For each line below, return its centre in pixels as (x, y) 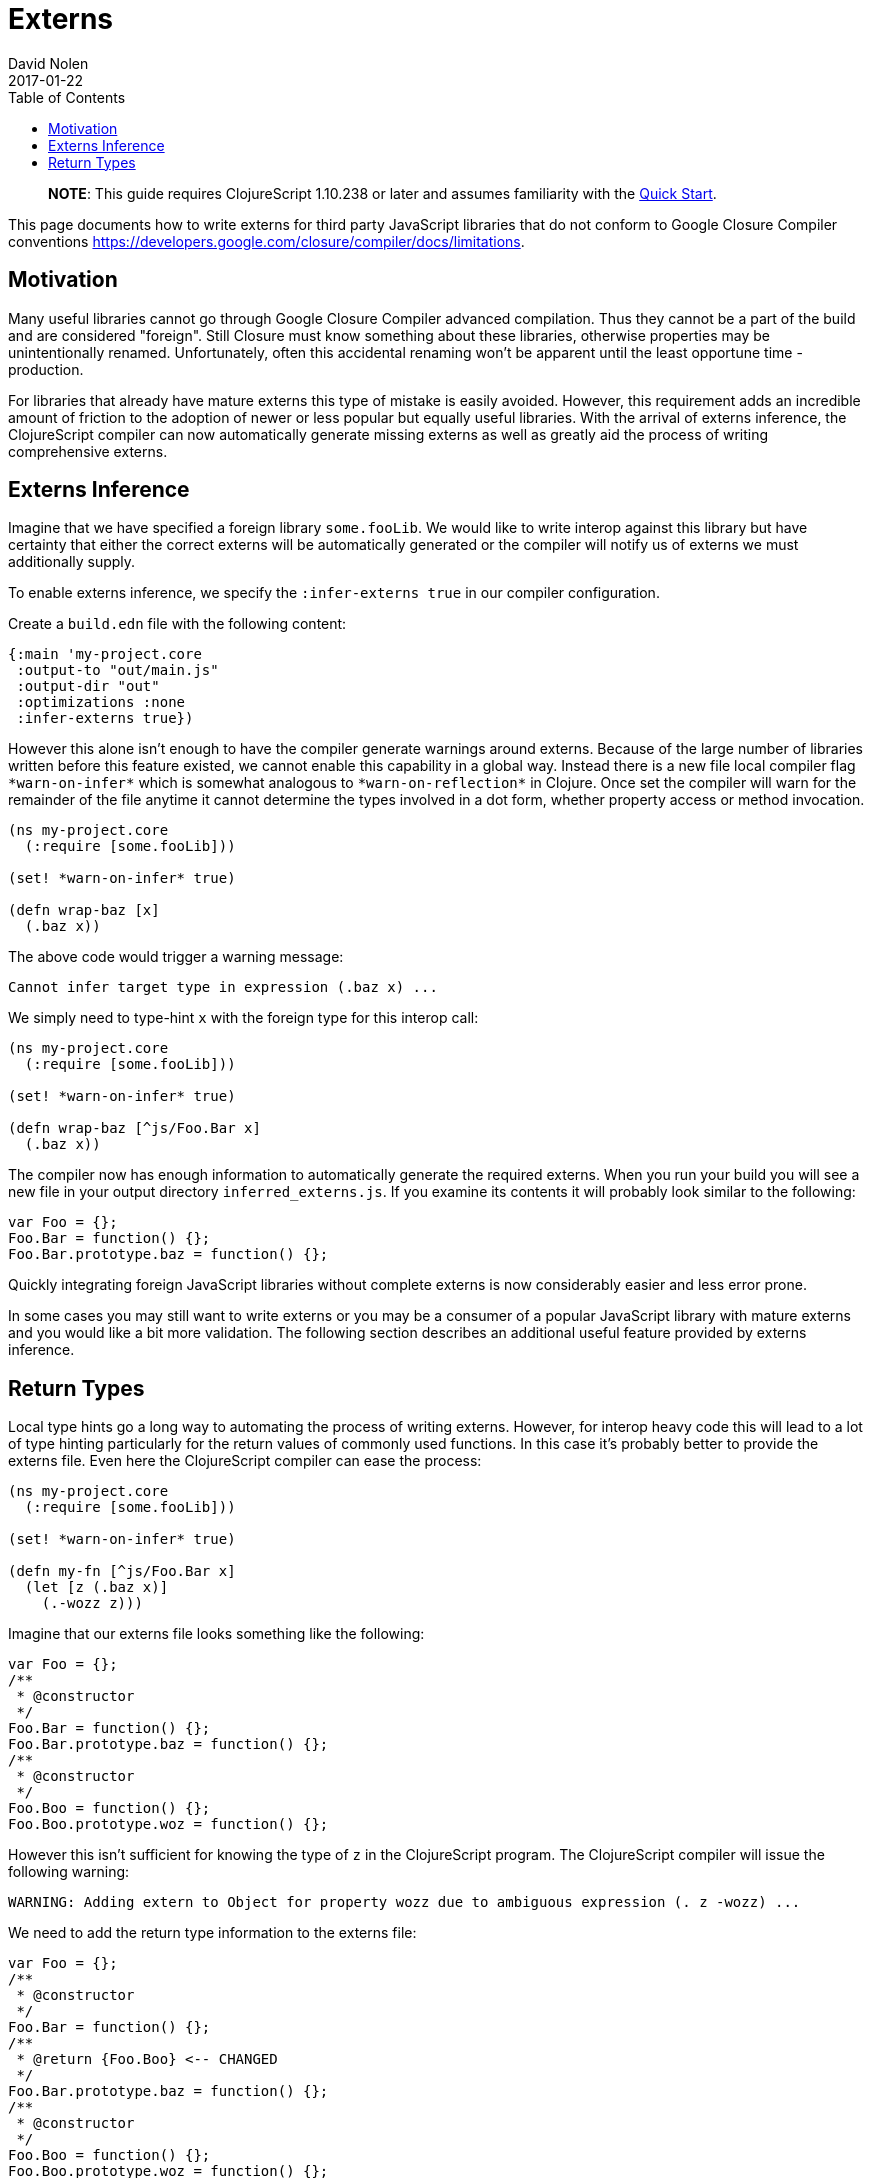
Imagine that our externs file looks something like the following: (216, 1634)
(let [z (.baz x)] (96, 1587)
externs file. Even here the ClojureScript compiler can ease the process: (245, 1461)
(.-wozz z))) (92, 1603)
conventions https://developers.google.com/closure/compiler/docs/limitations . (266, 241)
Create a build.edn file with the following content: (177, 624)
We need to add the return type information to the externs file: (212, 1933)
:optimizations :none (101, 702)
